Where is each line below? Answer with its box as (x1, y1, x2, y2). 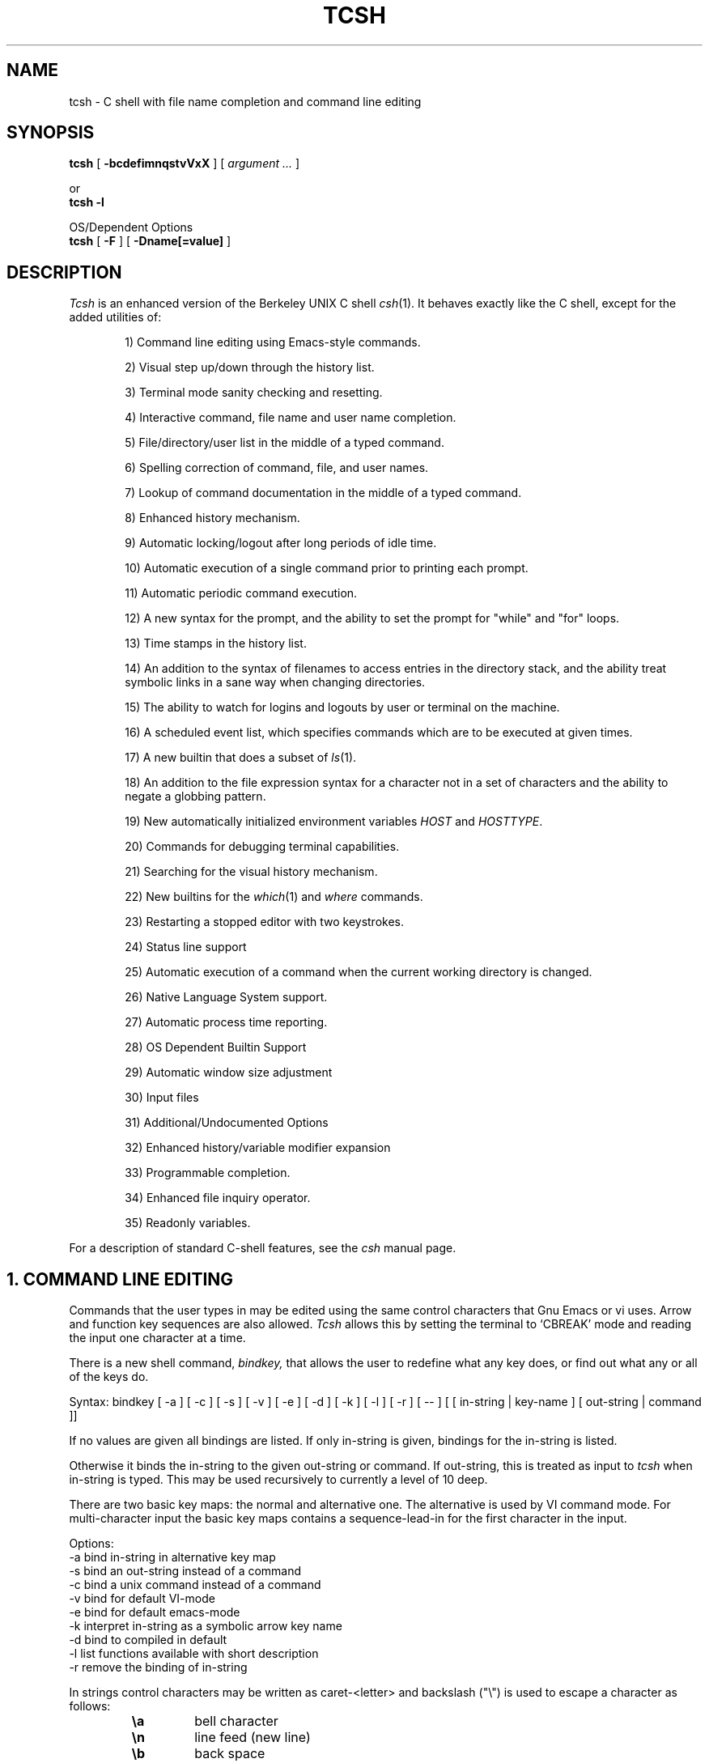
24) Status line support (125, 940, 247, 954)
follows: (69, 1699, 111, 1714)
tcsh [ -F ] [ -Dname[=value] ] (69, 234, 231, 249)
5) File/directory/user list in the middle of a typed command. (125, 435, 444, 450)
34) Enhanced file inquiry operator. (125, 1191, 311, 1205)
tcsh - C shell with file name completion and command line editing (69, 94, 422, 108)
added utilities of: (69, 310, 162, 325)
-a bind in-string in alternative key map (69, 1550, 276, 1565)
